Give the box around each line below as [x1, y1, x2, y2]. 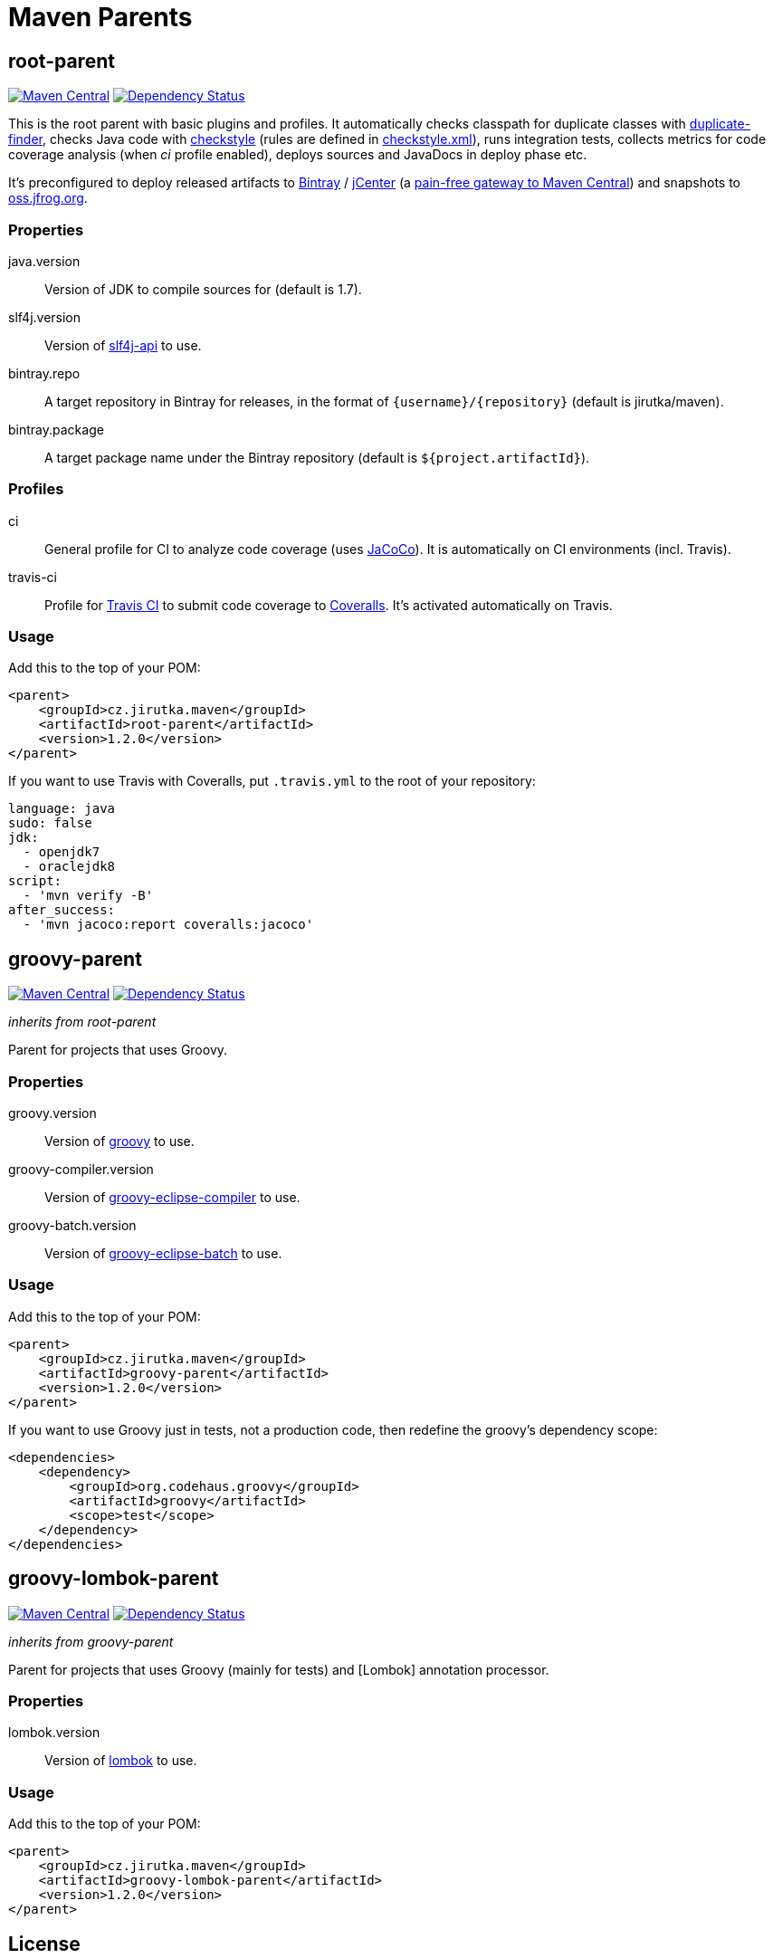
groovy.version [8, 1105, 97, 1122]
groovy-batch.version [8, 1218, 137, 1234]
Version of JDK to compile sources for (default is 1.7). [44, 281, 362, 297]
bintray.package [8, 421, 104, 437]
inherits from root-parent [8, 1014, 157, 1030]
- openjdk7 [23, 845, 100, 860]
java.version [8, 253, 81, 269]
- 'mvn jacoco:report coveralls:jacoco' [23, 917, 314, 932]
